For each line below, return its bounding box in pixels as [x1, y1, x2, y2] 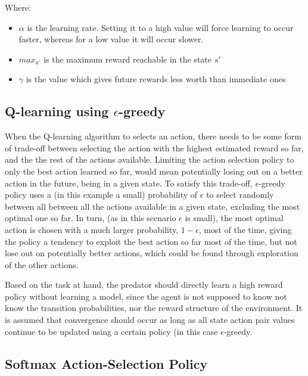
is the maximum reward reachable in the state [43, 52, 211, 65]
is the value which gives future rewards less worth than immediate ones [26, 73, 286, 85]
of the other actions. [5, 258, 79, 271]
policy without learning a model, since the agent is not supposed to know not [5, 290, 287, 302]
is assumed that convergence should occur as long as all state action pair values [5, 313, 295, 326]
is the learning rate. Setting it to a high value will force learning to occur [27, 21, 294, 33]
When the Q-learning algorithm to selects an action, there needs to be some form [5, 130, 301, 142]
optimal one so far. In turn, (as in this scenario [5, 212, 176, 224]
